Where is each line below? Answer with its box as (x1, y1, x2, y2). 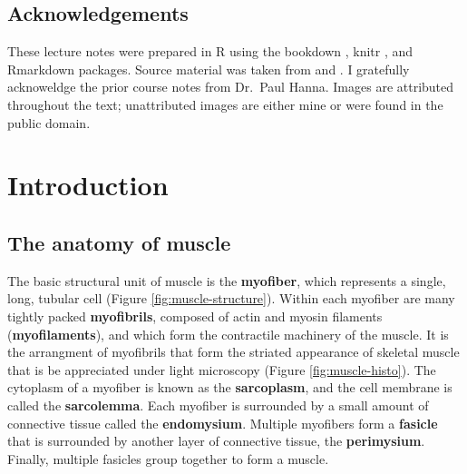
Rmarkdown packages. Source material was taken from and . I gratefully (7, 59, 410, 78)
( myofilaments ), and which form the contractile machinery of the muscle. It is (7, 324, 449, 343)
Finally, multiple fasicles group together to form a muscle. (7, 449, 329, 468)
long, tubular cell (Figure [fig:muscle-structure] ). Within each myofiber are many (7, 289, 455, 308)
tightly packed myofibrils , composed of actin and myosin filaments (7, 306, 383, 325)
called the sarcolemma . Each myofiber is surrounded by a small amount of (7, 395, 429, 414)
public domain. (7, 113, 91, 132)
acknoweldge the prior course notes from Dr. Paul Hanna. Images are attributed (7, 77, 454, 96)
